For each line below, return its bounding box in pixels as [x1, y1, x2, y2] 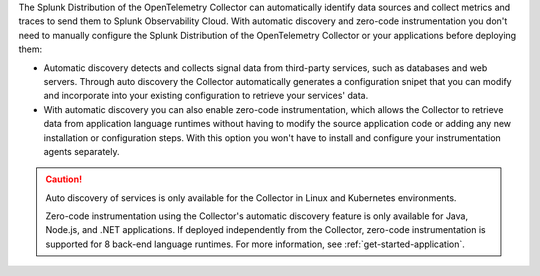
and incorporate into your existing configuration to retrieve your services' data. [43, 90, 369, 102]
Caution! [45, 173, 83, 185]
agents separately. [43, 145, 120, 157]
